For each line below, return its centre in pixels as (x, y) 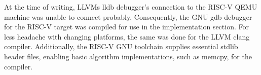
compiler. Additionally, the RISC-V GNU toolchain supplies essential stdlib (121, 46)
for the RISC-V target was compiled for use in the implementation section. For (126, 27)
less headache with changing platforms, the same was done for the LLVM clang (127, 36)
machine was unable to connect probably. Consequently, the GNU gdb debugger (128, 16)
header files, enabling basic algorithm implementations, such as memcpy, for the (128, 56)
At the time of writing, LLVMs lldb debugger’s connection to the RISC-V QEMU (131, 7)
